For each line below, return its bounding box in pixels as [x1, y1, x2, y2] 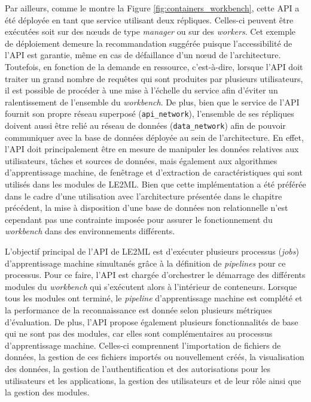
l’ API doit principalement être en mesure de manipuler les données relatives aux [5, 143, 299, 155]
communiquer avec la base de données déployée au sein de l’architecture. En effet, [5, 131, 304, 143]
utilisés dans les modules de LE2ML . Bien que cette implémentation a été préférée [5, 178, 306, 191]
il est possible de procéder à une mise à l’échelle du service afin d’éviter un [5, 84, 278, 96]
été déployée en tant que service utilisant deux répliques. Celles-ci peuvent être [5, 13, 294, 26]
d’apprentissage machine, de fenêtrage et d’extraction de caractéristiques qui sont [5, 166, 303, 179]
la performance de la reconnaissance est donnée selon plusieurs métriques [5, 303, 272, 316]
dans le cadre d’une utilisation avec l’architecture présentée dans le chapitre [5, 189, 282, 202]
